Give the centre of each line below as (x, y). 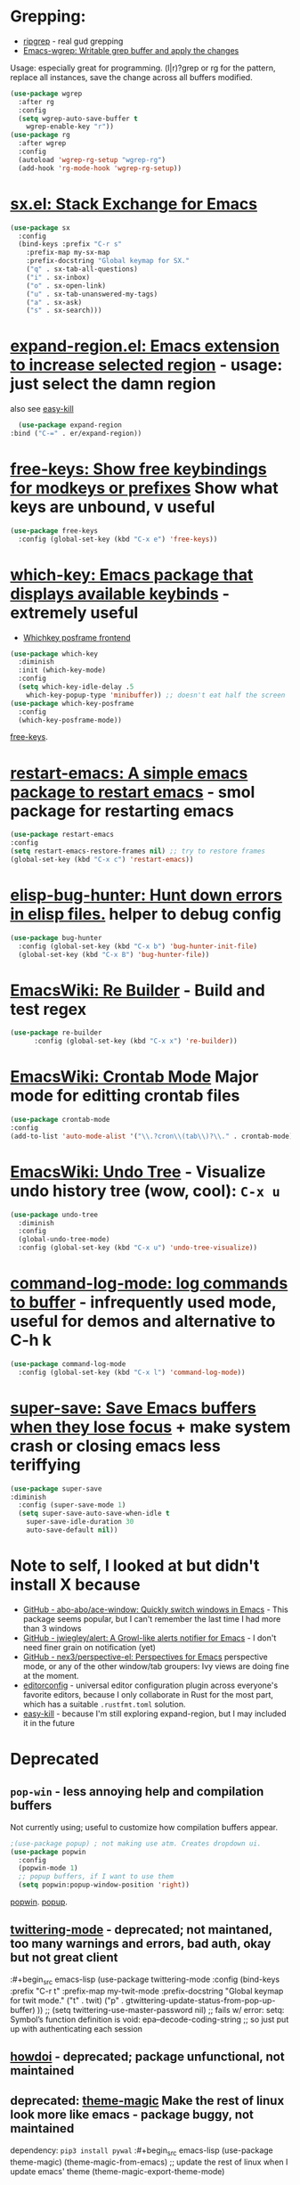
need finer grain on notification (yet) (89, 1647)
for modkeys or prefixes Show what (144, 488)
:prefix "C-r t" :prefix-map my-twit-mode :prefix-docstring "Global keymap (147, 1991)
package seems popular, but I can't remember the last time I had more (152, 1618)
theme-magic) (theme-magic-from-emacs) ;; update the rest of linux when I (149, 2162)
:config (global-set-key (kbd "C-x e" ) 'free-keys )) (118, 539)
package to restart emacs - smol (133, 792)
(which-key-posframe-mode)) (70, 720)
